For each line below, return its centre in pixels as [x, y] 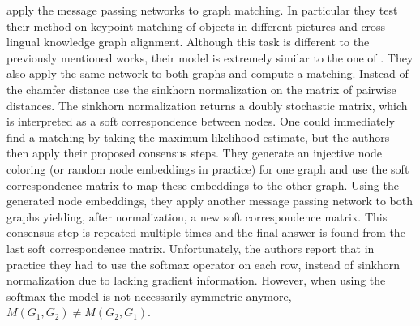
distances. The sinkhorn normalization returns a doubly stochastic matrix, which [207, 105]
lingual [24, 42]
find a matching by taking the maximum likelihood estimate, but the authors [198, 137]
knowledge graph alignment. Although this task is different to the [206, 42]
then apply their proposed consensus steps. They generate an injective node [194, 153]
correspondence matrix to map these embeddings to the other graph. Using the [203, 184]
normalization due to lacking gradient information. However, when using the [196, 280]
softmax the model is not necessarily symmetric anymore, [149, 296]
